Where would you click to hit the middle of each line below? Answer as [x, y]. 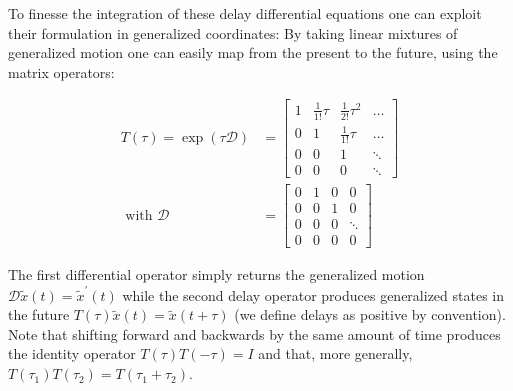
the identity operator [72, 353]
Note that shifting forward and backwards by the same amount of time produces [254, 333]
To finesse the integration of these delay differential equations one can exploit [245, 13]
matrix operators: [61, 71]
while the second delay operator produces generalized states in [313, 294]
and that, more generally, [335, 353]
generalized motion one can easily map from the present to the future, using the [253, 52]
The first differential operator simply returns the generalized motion [216, 274]
